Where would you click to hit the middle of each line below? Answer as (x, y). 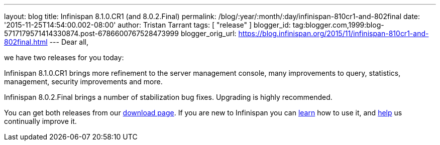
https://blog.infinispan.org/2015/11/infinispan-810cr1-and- (334, 33)
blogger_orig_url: (208, 33)
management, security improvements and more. (83, 82)
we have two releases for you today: (64, 57)
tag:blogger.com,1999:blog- (338, 25)
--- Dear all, (69, 42)
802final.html (26, 42)
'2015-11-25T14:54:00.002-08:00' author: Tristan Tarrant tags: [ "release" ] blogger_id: (147, 25)
